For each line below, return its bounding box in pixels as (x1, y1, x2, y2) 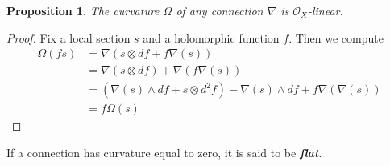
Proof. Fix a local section (6, 29, 131, 46)
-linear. (307, 2, 343, 18)
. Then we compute (288, 29, 384, 46)
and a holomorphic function (143, 29, 280, 46)
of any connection (176, 2, 263, 18)
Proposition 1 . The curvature (6, 2, 160, 18)
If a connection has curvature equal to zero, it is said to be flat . (6, 144, 322, 160)
